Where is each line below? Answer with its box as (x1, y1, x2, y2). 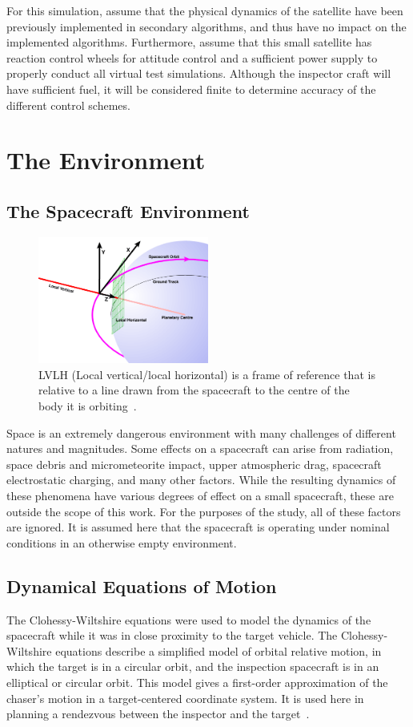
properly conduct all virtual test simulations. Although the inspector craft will (6, 65, 391, 82)
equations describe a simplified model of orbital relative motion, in (55, 642, 382, 659)
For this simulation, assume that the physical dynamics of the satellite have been (6, 2, 403, 18)
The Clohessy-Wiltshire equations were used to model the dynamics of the (6, 611, 371, 628)
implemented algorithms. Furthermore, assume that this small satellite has (6, 34, 372, 50)
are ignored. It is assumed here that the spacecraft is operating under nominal (6, 519, 390, 535)
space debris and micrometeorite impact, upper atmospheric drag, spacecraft (6, 455, 382, 472)
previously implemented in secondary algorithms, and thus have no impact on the (6, 18, 407, 34)
